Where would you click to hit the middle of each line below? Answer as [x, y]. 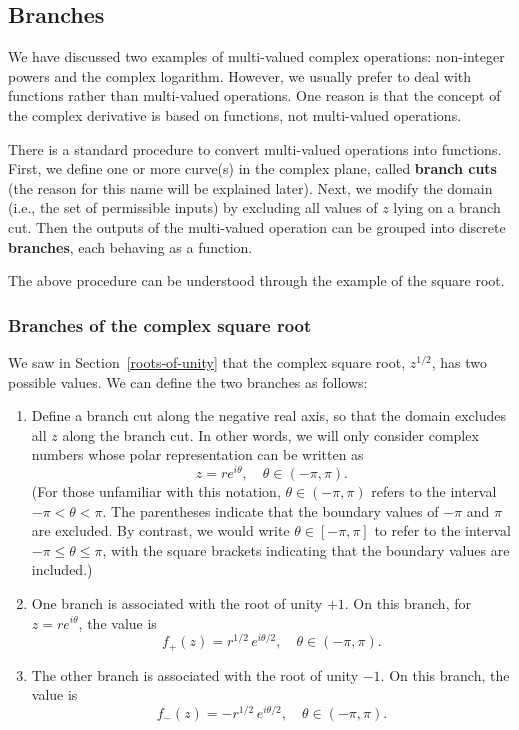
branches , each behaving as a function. [130, 246]
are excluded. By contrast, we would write [160, 530]
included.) [62, 569]
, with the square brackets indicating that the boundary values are [306, 549]
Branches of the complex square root [160, 324]
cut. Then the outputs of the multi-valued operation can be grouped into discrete [257, 226]
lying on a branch [447, 207]
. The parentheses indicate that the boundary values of [270, 510]
